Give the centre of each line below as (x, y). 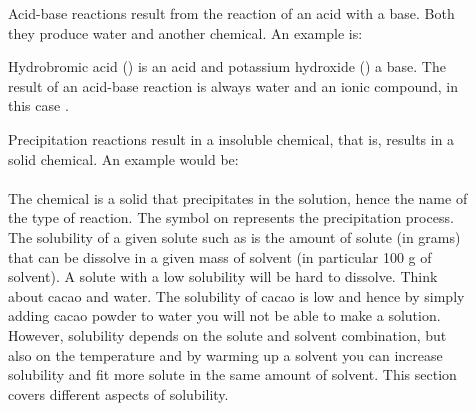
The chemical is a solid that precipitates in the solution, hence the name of (238, 197)
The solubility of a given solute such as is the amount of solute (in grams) (234, 236)
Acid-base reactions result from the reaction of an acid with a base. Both (231, 13)
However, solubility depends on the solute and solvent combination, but (227, 334)
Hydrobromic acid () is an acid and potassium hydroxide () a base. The (227, 66)
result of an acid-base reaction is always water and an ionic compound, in (233, 85)
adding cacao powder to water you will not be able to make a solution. (224, 315)
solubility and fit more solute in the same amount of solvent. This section (232, 374)
